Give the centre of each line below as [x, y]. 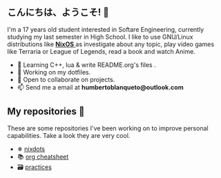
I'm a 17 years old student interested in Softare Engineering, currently [106, 29]
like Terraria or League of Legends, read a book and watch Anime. [101, 51]
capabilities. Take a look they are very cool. [69, 135]
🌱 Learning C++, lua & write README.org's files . [87, 65]
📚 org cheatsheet [43, 157]
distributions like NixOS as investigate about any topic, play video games [111, 44]
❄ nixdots [31, 149]
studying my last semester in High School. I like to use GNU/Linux [100, 37]
